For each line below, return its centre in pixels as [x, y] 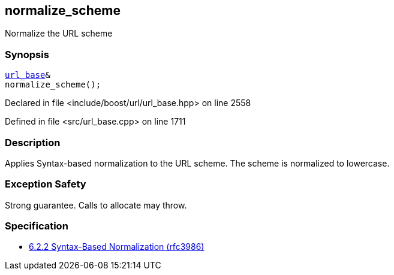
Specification [37, 226]
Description [33, 142]
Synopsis [27, 54]
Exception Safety [46, 184]
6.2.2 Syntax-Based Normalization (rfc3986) [117, 247]
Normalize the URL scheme [59, 34]
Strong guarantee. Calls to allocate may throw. [96, 205]
